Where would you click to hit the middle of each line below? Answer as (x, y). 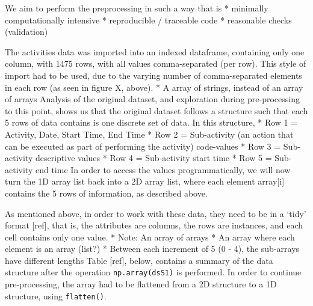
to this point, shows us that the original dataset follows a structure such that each (156, 110)
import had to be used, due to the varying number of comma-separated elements (153, 75)
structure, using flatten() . (56, 295)
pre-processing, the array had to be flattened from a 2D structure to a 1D (141, 284)
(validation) (26, 32)
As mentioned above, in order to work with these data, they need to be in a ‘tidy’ (156, 213)
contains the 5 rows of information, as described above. (106, 193)
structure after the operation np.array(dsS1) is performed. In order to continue (153, 272)
